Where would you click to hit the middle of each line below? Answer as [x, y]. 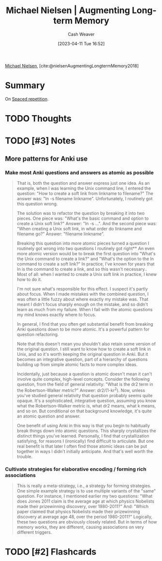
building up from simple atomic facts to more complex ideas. [77, 364]
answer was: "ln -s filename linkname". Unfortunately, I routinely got [85, 198]
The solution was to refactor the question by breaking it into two [81, 213]
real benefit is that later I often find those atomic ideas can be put [82, 446]
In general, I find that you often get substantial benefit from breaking [85, 324]
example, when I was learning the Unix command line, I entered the [84, 188]
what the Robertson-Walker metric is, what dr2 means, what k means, [86, 405]
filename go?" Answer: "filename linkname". [61, 234]
